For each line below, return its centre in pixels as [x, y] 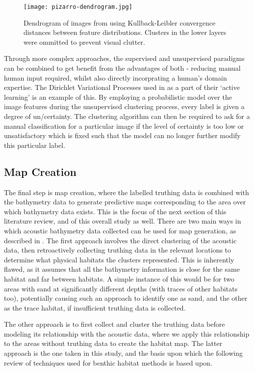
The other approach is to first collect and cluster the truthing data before [114, 324]
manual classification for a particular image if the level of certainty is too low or [124, 126]
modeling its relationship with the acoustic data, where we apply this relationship [127, 333]
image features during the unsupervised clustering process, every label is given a [124, 106]
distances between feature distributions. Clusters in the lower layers [125, 32]
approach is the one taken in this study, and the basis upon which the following [123, 353]
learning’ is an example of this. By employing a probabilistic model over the [118, 97]
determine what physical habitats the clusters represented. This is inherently [119, 259]
